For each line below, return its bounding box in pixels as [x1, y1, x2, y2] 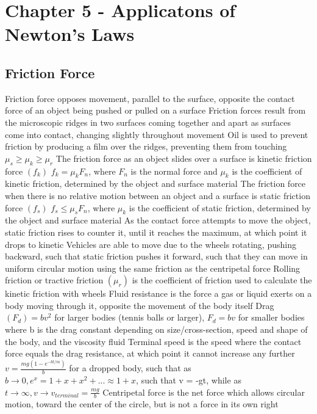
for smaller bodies [238, 311, 305, 324]
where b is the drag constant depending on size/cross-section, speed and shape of [5, 323, 308, 336]
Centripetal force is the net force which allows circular [102, 385, 305, 398]
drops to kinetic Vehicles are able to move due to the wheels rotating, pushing [5, 238, 296, 250]
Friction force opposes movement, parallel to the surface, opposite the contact [5, 92, 295, 104]
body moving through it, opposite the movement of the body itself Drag [5, 299, 274, 311]
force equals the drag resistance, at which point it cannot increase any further [5, 347, 295, 360]
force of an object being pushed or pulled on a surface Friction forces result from [5, 104, 306, 117]
